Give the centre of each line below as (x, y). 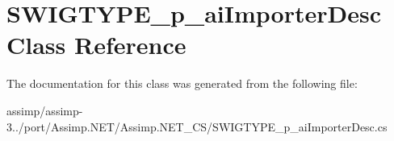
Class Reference (96, 45)
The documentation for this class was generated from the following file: (182, 83)
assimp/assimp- (45, 110)
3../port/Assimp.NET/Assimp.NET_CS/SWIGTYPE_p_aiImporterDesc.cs (197, 126)
